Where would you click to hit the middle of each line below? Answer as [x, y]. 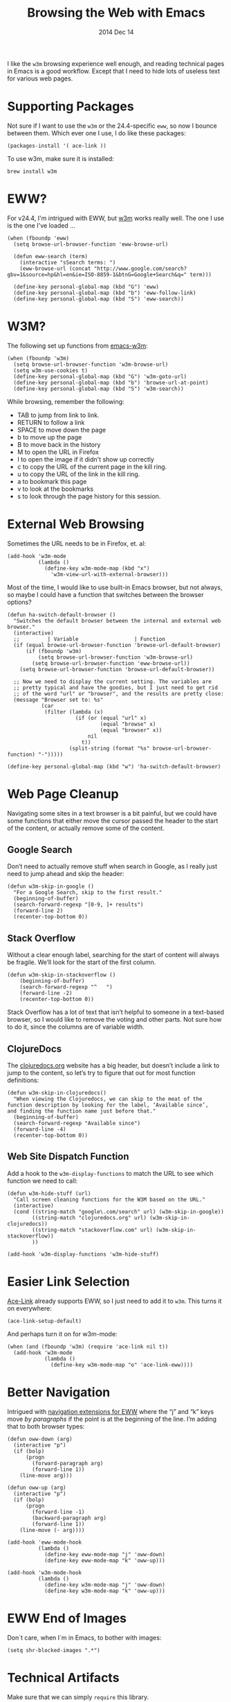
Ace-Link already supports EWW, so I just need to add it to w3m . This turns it [114, 1301]
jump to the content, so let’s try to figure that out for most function [101, 1073]
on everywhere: [29, 1308]
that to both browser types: [46, 1426]
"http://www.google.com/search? [140, 269]
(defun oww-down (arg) [40, 1439]
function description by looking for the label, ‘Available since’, [108, 1105]
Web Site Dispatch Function [68, 1157]
